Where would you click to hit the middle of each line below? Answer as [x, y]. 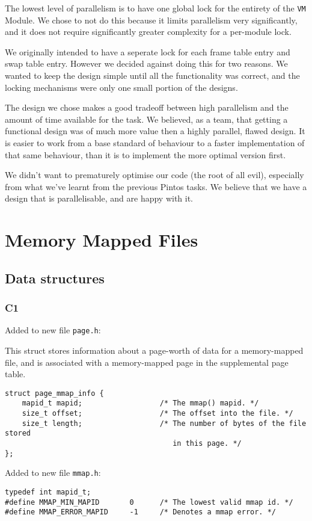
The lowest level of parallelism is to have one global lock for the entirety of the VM [155, 8]
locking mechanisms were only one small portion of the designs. [121, 87]
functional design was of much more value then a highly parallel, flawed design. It [155, 131]
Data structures [55, 278]
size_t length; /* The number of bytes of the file [164, 423]
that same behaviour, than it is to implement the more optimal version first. [145, 154]
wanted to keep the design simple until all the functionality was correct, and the [152, 76]
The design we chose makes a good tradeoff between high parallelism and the [147, 107]
